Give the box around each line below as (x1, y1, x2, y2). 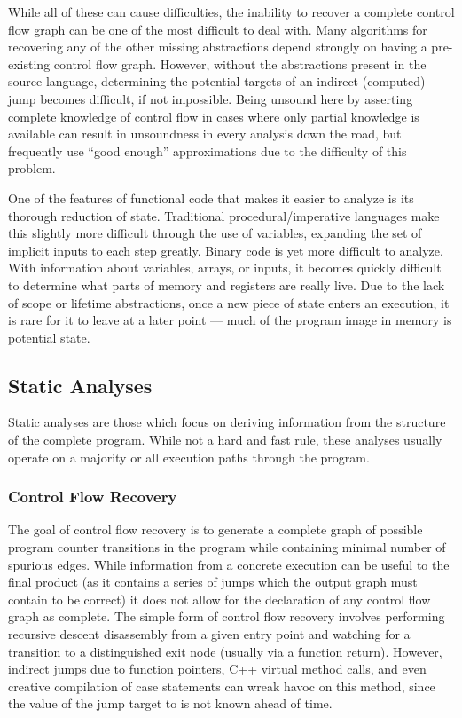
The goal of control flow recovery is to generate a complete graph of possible (8, 520, 423, 539)
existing (8, 54, 51, 73)
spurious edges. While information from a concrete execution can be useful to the (8, 555, 450, 573)
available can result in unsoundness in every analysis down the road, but (8, 124, 402, 143)
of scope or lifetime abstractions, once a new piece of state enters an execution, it (8, 293, 450, 312)
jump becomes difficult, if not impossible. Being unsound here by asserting (8, 89, 413, 107)
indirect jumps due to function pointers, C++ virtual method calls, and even (8, 659, 427, 678)
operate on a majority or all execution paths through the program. (8, 447, 370, 466)
